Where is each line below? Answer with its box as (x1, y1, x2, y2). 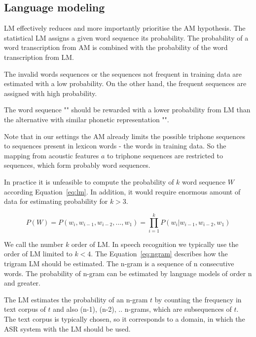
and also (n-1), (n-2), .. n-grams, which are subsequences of (53, 304, 232, 314)
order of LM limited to (4, 248, 73, 259)
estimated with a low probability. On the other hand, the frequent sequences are (4, 78, 247, 89)
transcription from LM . (4, 51, 74, 62)
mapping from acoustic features (4, 150, 99, 160)
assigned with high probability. (4, 88, 97, 98)
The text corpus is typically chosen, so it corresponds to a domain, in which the (4, 313, 245, 324)
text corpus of (4, 304, 46, 314)
